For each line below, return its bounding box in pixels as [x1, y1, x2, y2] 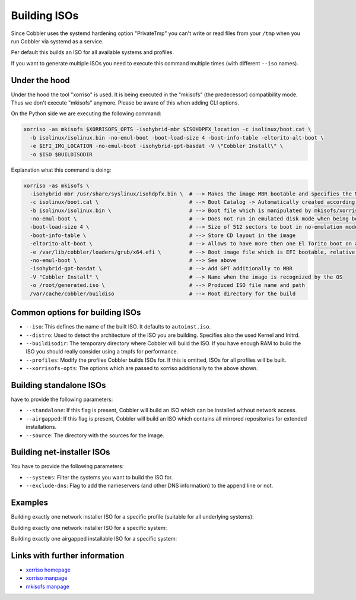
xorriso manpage [26, 574, 68, 582]
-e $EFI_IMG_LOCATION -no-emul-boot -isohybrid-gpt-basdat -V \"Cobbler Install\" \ [30, 143, 284, 150]
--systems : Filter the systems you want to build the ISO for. [26, 473, 173, 481]
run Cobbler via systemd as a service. [11, 37, 104, 45]
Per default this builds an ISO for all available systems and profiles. [11, 49, 174, 56]
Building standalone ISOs [11, 380, 106, 390]
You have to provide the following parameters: [11, 463, 124, 470]
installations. [26, 424, 57, 431]
